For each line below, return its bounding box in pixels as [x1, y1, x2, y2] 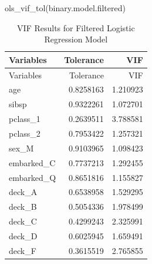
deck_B [9, 200, 37, 213]
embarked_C [9, 156, 56, 169]
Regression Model [44, 33, 108, 45]
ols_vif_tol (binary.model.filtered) [5, 2, 126, 14]
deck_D [9, 229, 38, 242]
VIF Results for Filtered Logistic [17, 21, 135, 34]
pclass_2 [9, 127, 40, 139]
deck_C [9, 215, 37, 227]
